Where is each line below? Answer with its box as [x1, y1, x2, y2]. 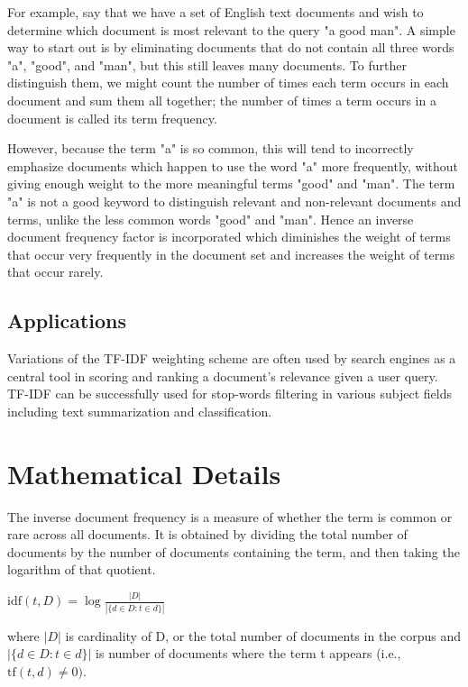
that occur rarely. [7, 262, 104, 281]
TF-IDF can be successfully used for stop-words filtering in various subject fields [7, 384, 452, 403]
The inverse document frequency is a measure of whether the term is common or [7, 507, 453, 526]
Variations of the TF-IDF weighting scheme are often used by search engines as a [7, 349, 456, 368]
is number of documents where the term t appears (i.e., [96, 644, 401, 663]
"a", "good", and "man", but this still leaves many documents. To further [7, 55, 407, 74]
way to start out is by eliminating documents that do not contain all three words [7, 38, 454, 57]
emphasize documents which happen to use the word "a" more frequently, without [7, 156, 459, 175]
